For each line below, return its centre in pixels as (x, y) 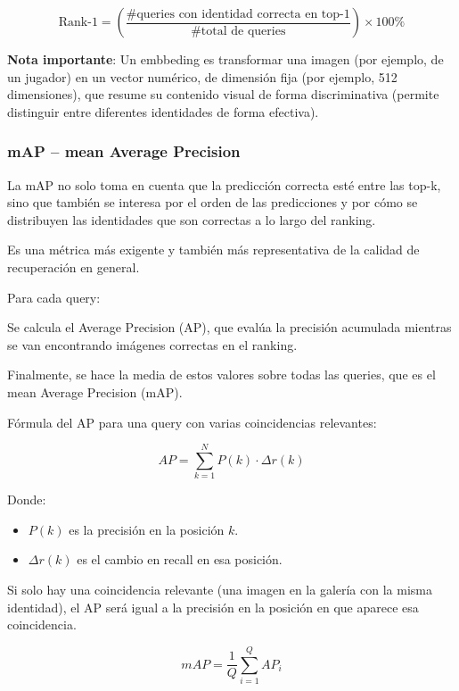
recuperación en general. (74, 266)
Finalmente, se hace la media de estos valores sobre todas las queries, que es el (221, 375)
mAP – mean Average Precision (124, 151)
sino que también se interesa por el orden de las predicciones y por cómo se (213, 202)
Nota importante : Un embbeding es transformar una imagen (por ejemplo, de (225, 59)
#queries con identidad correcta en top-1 (238, 14)
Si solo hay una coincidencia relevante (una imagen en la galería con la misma (220, 590)
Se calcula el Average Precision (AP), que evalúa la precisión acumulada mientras (229, 327)
